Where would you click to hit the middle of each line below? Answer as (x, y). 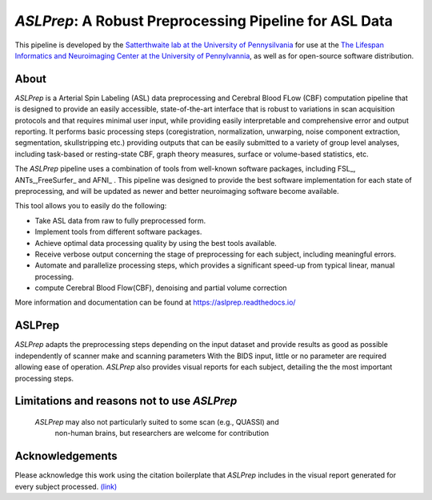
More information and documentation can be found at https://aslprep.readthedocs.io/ (155, 302)
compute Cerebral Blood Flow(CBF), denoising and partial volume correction (161, 288)
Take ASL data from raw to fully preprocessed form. (120, 220)
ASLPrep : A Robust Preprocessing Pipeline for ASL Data (204, 21)
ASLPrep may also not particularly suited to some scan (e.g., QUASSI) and (157, 421)
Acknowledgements (66, 456)
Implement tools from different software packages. (118, 232)
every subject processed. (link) (66, 486)
